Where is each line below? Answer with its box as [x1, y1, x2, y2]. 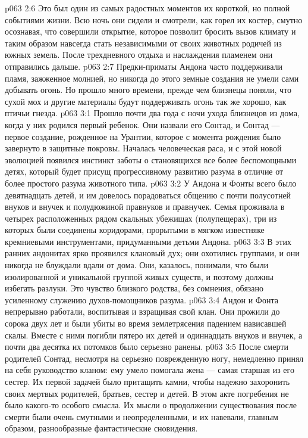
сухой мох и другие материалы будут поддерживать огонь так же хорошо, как [5, 95, 287, 107]
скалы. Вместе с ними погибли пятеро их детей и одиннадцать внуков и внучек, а [5, 328, 303, 341]
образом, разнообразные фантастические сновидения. [5, 422, 198, 434]
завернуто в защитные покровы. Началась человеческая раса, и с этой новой [5, 142, 282, 154]
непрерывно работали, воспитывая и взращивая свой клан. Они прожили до [5, 305, 280, 318]
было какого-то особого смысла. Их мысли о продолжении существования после [5, 399, 297, 411]
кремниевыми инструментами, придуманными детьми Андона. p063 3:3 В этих [5, 235, 291, 247]
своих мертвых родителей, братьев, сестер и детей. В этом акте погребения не [5, 387, 289, 399]
